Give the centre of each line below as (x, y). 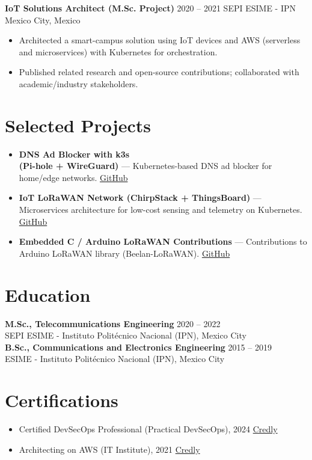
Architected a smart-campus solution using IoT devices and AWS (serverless (160, 40)
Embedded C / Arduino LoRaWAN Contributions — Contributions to (163, 241)
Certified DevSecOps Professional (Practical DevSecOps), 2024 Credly (148, 429)
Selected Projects (78, 125)
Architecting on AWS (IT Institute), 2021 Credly (109, 449)
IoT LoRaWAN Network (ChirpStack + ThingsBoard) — (140, 198)
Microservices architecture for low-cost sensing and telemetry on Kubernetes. (161, 210)
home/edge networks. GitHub (73, 177)
